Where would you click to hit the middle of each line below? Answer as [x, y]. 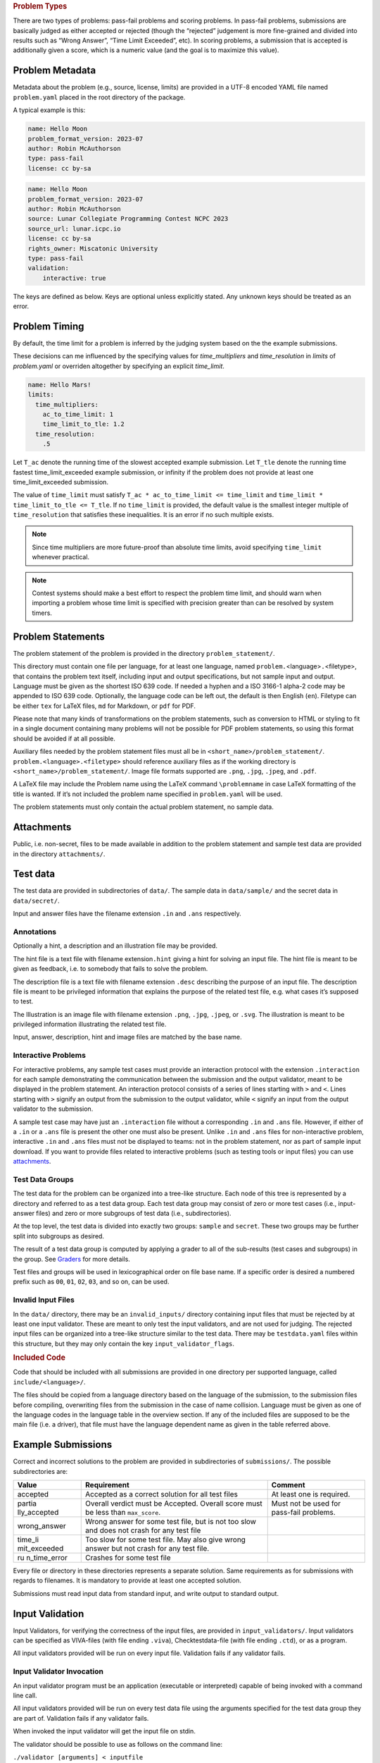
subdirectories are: [40, 1471]
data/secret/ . [36, 901]
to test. [23, 1001]
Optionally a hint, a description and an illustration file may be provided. [115, 946]
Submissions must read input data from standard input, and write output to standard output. [146, 1593]
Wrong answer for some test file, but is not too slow [171, 1521]
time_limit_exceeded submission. [61, 482]
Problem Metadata [55, 71]
